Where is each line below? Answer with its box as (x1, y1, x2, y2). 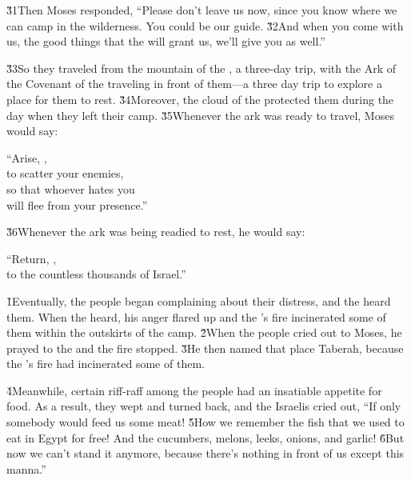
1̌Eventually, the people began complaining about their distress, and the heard (6, 292, 391, 309)
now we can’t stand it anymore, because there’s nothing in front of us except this (6, 445, 405, 462)
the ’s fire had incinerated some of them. (6, 355, 205, 372)
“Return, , (6, 250, 57, 266)
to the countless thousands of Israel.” (6, 266, 186, 282)
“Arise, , (6, 149, 47, 166)
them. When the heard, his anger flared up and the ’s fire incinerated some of (6, 308, 386, 325)
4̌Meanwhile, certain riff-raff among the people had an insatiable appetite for (6, 382, 382, 398)
